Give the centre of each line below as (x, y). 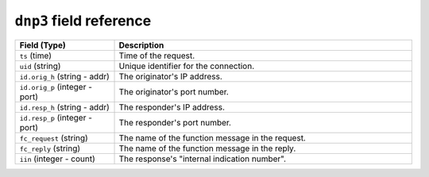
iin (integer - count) (57, 159)
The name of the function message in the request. (212, 137)
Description (141, 45)
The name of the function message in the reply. (207, 148)
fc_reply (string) (50, 148)
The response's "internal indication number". (202, 159)
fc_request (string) (54, 137)
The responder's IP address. (172, 107)
